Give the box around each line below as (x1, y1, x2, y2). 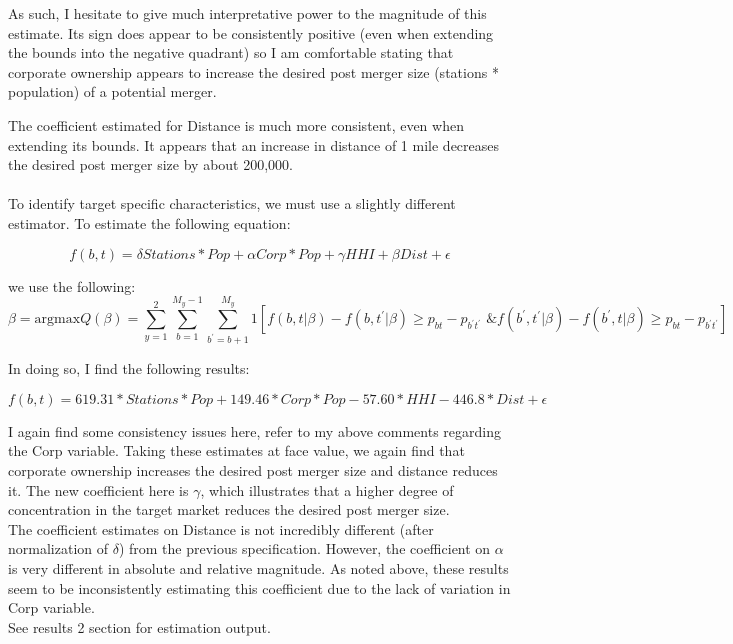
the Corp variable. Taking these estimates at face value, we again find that (8, 440, 465, 461)
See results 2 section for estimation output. (8, 616, 271, 637)
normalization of (8, 538, 109, 559)
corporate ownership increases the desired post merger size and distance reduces (8, 460, 498, 480)
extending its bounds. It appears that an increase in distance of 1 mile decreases (8, 134, 500, 155)
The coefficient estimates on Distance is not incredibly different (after (8, 518, 434, 539)
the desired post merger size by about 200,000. (8, 154, 293, 175)
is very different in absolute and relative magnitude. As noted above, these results (8, 557, 509, 578)
